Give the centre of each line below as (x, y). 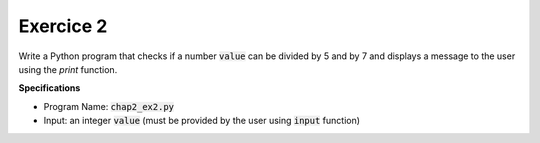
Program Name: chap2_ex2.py (109, 106)
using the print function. (68, 69)
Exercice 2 (63, 26)
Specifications (49, 88)
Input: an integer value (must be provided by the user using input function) (201, 121)
